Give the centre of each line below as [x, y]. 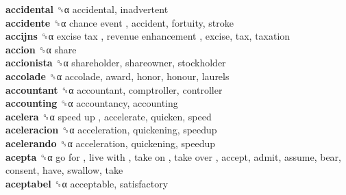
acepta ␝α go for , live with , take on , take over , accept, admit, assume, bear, [173, 156]
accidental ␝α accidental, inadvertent [87, 9]
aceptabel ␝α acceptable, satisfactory [87, 183]
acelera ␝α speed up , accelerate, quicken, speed [109, 116]
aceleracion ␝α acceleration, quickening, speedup [111, 130]
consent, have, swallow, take [64, 170]
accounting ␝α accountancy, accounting [92, 103]
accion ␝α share [41, 49]
